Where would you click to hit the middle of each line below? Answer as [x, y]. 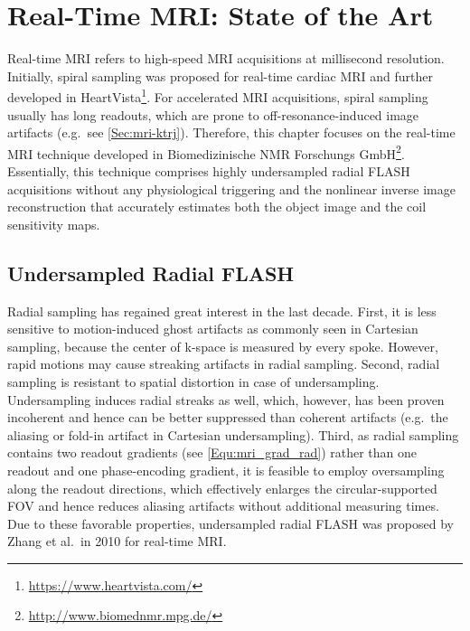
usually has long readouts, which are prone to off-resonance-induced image [213, 114]
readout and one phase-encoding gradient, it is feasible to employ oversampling [226, 470]
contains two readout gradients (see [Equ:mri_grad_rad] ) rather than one [212, 452]
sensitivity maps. [54, 224]
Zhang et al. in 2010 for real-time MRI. [117, 541]
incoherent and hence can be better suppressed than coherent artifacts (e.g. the [228, 417]
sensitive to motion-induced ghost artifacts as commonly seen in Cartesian [213, 329]
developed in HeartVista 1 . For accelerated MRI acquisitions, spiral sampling [218, 95]
